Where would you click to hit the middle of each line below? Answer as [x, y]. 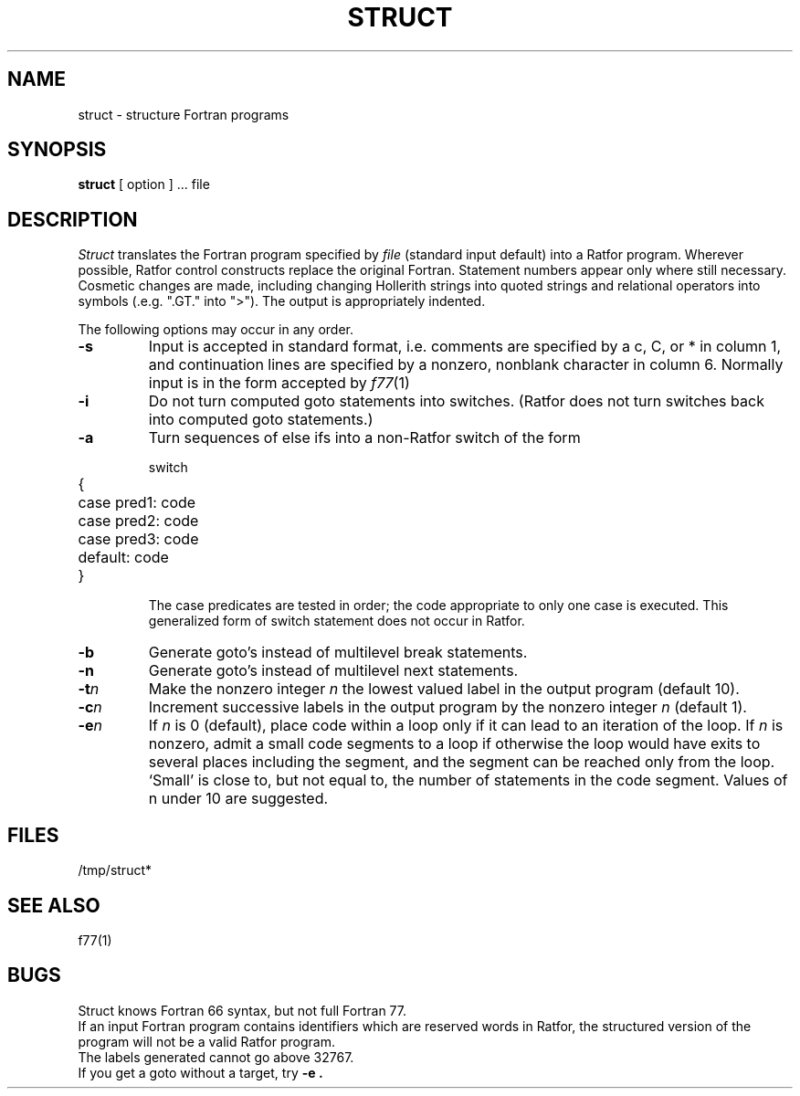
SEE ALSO [54, 905]
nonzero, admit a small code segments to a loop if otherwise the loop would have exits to [454, 744]
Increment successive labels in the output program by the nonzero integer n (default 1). [447, 707]
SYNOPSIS [57, 150]
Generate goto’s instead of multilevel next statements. [333, 671]
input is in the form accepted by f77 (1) [279, 383]
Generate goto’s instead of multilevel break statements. [338, 653]
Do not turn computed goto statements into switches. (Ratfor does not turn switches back [456, 401]
